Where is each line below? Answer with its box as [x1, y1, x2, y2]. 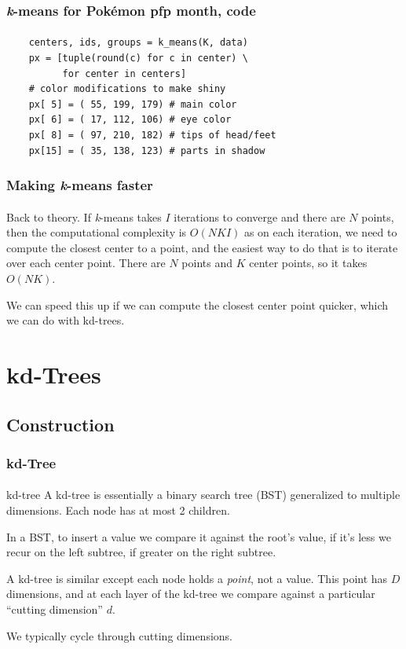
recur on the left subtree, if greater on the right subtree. [6, 544, 276, 560]
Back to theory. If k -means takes [6, 208, 162, 225]
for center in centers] [62, 68, 187, 79]
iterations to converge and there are [174, 208, 346, 225]
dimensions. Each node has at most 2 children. [6, 501, 230, 518]
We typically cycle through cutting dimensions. [6, 627, 232, 643]
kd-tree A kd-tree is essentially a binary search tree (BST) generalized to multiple [6, 486, 401, 503]
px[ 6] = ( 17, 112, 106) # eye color [28, 114, 232, 126]
